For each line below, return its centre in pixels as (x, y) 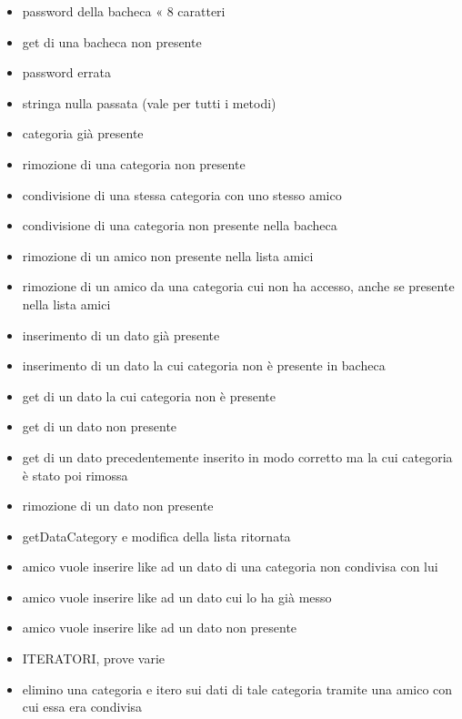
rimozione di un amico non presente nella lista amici (168, 255)
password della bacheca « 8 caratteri (124, 11)
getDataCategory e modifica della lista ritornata (156, 536)
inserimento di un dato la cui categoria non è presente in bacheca (204, 365)
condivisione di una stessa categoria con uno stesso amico (182, 194)
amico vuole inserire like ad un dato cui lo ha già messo (177, 597)
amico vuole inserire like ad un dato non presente (160, 628)
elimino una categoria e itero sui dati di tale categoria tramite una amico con (237, 689)
